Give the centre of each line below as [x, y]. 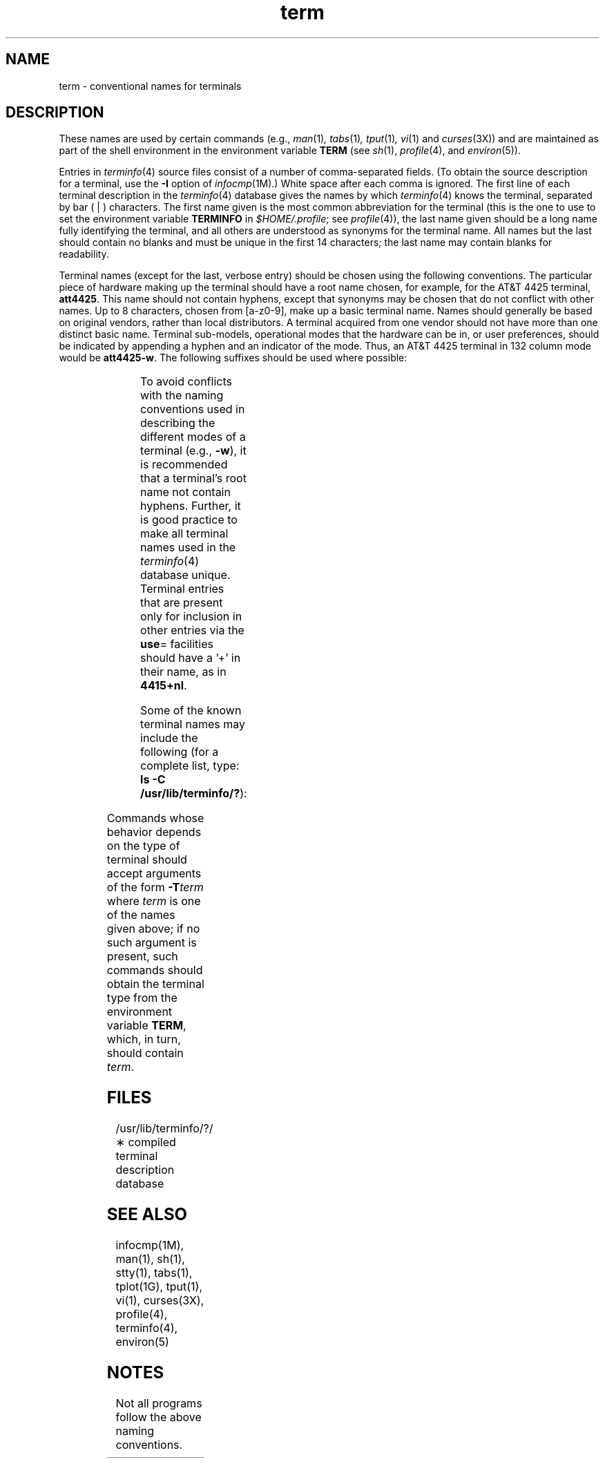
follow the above [159, 1417]
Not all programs [159, 1403]
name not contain [185, 492]
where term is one [154, 901]
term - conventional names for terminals [150, 86]
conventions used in [193, 409]
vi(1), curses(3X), [160, 1301]
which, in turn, [144, 1039]
